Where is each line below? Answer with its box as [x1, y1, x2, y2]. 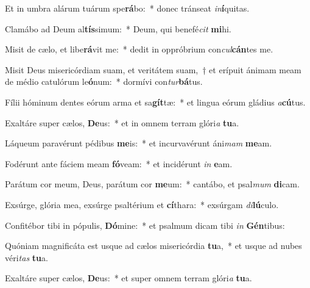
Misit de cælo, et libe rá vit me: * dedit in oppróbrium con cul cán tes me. [5, 43, 273, 56]
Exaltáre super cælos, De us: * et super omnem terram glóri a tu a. [5, 272, 252, 284]
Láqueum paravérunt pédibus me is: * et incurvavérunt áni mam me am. [5, 137, 272, 149]
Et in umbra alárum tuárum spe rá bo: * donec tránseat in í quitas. [5, 2, 250, 14]
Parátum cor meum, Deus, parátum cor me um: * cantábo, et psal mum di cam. [5, 178, 300, 190]
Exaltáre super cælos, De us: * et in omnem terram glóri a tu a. [5, 116, 239, 129]
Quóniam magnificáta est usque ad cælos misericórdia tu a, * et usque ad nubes [5, 239, 302, 252]
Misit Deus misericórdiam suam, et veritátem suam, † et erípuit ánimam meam [5, 63, 301, 76]
